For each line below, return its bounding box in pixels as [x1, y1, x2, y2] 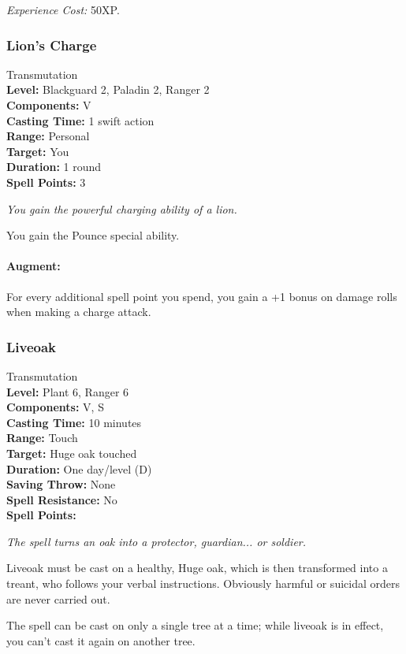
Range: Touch [6, 429, 78, 446]
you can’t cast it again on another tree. [6, 632, 196, 648]
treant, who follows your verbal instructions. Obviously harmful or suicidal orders [6, 575, 400, 592]
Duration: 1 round [6, 158, 102, 175]
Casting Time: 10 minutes [6, 414, 142, 430]
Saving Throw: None [6, 476, 116, 492]
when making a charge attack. [6, 303, 151, 320]
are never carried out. [6, 590, 110, 607]
